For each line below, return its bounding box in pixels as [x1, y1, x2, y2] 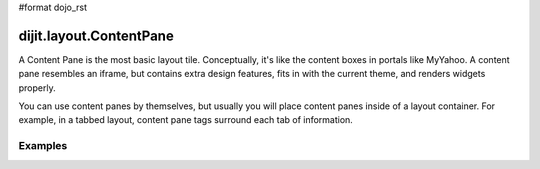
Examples [18, 139, 68, 153]
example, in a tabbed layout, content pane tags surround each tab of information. [18, 114, 354, 126]
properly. [18, 81, 56, 94]
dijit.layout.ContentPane [18, 27, 174, 44]
